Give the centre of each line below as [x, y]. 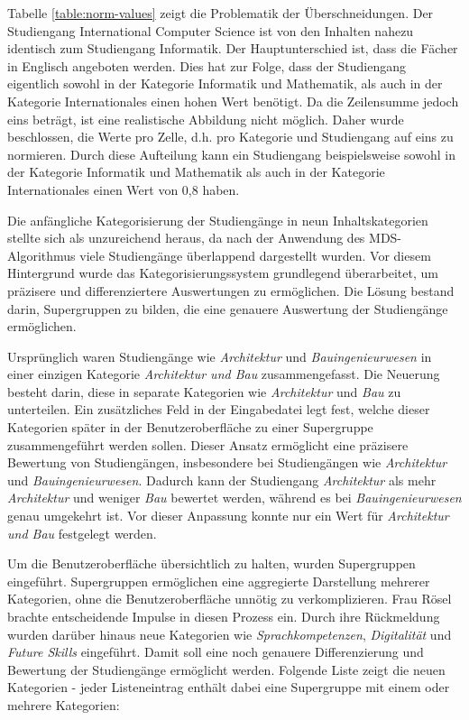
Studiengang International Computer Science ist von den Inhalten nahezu [211, 30]
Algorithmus [41, 255]
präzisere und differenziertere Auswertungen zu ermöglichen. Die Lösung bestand [231, 290]
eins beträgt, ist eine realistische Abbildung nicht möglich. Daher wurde [206, 119]
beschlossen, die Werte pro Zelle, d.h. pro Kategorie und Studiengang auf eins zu [230, 137]
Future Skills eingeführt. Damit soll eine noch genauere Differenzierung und [216, 652]
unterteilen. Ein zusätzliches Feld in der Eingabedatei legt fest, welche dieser [219, 409]
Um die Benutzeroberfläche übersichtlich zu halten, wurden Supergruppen [212, 563]
